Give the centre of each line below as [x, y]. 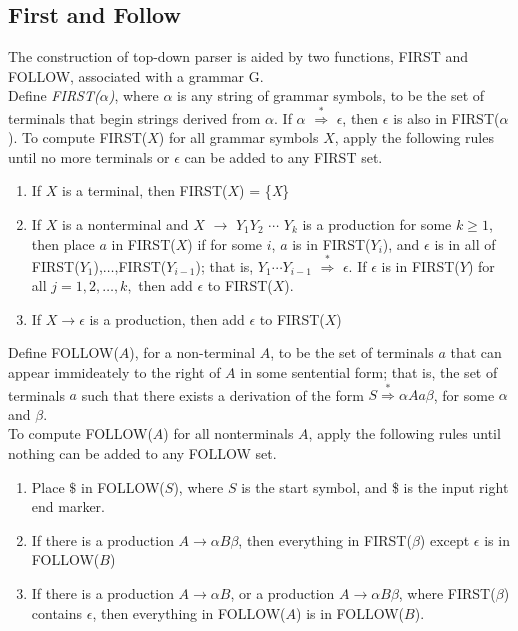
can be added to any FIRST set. [283, 156]
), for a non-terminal [192, 352]
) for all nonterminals [228, 433]
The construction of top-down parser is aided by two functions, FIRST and [238, 56]
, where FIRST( [447, 592]
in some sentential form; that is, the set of [369, 372]
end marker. [68, 506]
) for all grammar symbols [238, 137]
